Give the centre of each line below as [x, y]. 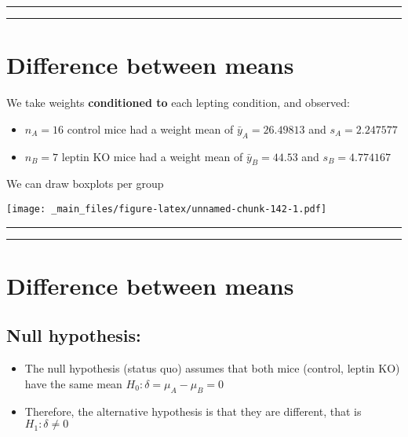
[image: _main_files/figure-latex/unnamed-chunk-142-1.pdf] [167, 209]
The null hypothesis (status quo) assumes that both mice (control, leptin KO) [212, 368]
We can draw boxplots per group [85, 184]
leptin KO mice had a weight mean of [152, 156]
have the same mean [73, 383]
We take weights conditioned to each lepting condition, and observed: [178, 103]
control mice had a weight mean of [150, 129]
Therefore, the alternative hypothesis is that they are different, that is [193, 411]
